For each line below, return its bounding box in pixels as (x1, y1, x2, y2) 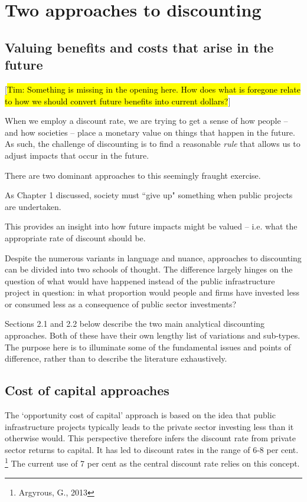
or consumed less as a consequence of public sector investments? (5, 297, 237, 310)
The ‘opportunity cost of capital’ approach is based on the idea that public (5, 409, 276, 421)
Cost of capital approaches (5, 381, 169, 399)
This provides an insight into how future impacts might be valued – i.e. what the (5, 220, 298, 232)
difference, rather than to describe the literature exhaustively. (5, 352, 227, 365)
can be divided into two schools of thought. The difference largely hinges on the (5, 263, 293, 275)
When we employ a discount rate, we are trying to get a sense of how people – (5, 114, 288, 127)
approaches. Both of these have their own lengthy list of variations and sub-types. (5, 329, 301, 342)
